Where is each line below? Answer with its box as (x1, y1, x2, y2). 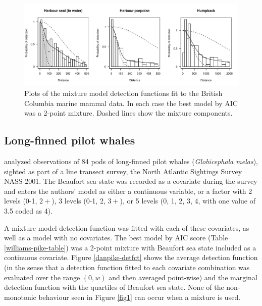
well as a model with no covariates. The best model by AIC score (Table (4, 232, 228, 243)
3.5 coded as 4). (4, 206, 53, 216)
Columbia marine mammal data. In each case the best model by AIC (24, 97, 238, 108)
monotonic (4, 291, 36, 302)
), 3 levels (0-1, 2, (51, 195, 106, 206)
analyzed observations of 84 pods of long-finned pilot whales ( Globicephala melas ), (4, 156, 258, 167)
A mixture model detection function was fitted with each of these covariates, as (4, 222, 249, 233)
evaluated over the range (4, 272, 80, 282)
